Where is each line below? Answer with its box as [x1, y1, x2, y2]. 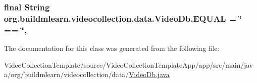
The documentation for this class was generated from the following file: [4, 43, 219, 53]
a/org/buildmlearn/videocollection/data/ [4, 69, 129, 80]
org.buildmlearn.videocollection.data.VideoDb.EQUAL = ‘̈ [4, 12, 242, 24]
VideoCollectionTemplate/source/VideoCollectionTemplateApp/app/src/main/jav [4, 59, 253, 70]
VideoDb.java [129, 69, 170, 80]
